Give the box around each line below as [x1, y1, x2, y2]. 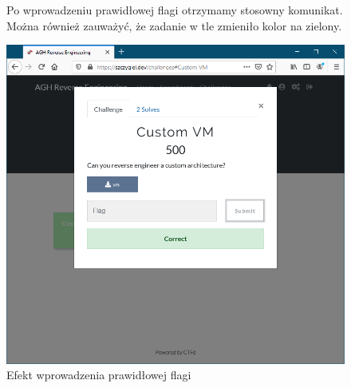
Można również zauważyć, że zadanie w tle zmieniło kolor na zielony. [6, 17, 342, 34]
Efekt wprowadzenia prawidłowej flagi [6, 366, 191, 383]
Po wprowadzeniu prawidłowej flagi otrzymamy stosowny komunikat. [6, 2, 343, 18]
